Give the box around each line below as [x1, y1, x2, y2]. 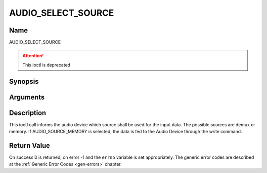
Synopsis [9, 77, 39, 86]
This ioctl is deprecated [22, 62, 71, 68]
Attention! [22, 53, 44, 59]
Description [9, 108, 46, 117]
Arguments [9, 93, 45, 101]
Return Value [9, 141, 50, 150]
